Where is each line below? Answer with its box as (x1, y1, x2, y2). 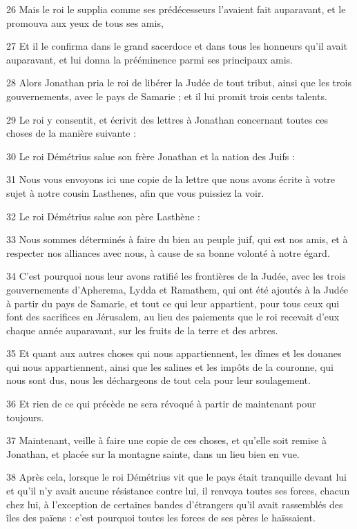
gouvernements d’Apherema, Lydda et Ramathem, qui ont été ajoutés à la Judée (6, 282, 349, 296)
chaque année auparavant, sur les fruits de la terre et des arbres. (6, 323, 278, 337)
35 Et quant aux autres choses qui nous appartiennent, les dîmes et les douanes (6, 346, 342, 360)
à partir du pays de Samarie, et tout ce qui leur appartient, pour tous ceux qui (6, 296, 340, 310)
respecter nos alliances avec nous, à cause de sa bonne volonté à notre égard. (6, 245, 330, 260)
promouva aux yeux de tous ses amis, (6, 15, 164, 30)
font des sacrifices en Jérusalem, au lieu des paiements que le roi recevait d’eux (6, 309, 340, 324)
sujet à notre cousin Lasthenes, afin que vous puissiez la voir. (6, 185, 264, 200)
